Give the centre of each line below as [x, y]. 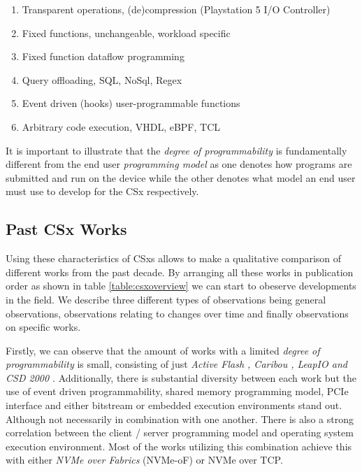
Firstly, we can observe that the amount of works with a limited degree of [163, 350]
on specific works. [43, 327]
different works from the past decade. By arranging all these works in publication [180, 272]
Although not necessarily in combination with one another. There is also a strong [180, 419]
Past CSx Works [66, 229]
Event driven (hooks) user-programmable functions [131, 103]
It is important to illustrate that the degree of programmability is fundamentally [176, 150]
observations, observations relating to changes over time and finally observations [177, 313]
